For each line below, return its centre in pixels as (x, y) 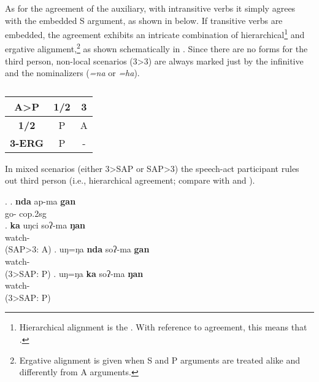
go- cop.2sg (26, 213)
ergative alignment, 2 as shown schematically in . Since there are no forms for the (156, 48)
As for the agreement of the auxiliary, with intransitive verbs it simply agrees (150, 8)
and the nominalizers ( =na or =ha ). (72, 73)
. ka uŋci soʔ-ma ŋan (45, 225)
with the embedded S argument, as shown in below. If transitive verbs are (144, 20)
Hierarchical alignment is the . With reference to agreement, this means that (163, 327)
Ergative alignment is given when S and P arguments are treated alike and (160, 360)
